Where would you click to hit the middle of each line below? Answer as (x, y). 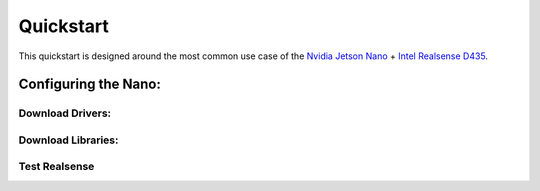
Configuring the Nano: (90, 84)
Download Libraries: (68, 140)
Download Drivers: (65, 113)
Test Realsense (56, 167)
